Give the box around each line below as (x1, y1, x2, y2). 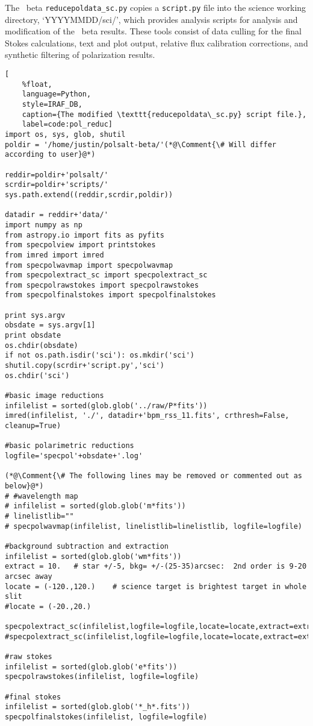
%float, (22, 80, 52, 89)
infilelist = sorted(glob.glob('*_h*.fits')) (5, 702, 190, 712)
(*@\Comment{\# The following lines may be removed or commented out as (5, 472, 302, 481)
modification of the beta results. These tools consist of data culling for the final (5, 25, 302, 37)
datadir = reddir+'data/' (5, 210, 108, 219)
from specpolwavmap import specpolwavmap (5, 260, 173, 270)
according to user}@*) (5, 150, 96, 159)
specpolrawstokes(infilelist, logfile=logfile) (5, 672, 199, 681)
